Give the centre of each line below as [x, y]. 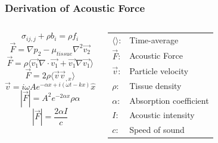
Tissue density [155, 85]
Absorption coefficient [169, 100]
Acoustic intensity [162, 115]
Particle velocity [159, 70]
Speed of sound [157, 130]
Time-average [154, 39]
